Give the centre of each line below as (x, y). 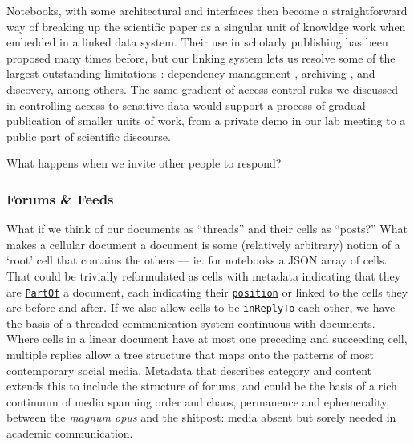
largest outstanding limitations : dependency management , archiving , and (191, 73)
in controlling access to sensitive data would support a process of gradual (186, 105)
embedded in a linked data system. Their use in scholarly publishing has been (197, 42)
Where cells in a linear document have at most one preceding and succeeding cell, (207, 339)
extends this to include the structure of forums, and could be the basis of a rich (202, 386)
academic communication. (70, 433)
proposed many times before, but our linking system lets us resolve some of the (201, 57)
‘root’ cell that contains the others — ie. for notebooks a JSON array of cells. (197, 260)
